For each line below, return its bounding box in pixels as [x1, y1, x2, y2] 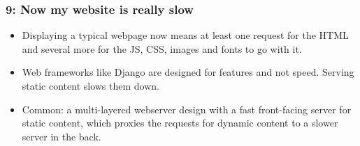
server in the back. [22, 129, 101, 143]
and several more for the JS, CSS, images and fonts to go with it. [22, 41, 302, 56]
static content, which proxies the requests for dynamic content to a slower [22, 115, 338, 130]
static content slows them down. [22, 79, 159, 92]
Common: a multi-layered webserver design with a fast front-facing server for [22, 102, 352, 116]
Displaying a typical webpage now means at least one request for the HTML [22, 28, 349, 42]
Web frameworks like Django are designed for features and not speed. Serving [22, 65, 354, 79]
